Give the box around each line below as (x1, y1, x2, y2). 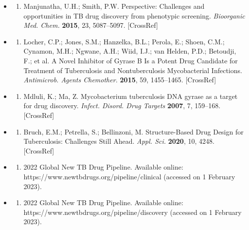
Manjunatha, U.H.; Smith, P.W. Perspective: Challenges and (23, 1, 205, 11)
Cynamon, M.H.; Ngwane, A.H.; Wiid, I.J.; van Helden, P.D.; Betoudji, (23, 46, 236, 56)
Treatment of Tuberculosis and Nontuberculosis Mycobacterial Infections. (23, 65, 242, 75)
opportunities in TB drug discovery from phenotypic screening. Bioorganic (23, 10, 245, 20)
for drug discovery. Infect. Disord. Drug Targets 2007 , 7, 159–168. (23, 100, 221, 111)
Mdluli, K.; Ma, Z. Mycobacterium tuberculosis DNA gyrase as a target (23, 91, 238, 101)
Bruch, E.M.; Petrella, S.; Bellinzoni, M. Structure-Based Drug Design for (23, 126, 244, 136)
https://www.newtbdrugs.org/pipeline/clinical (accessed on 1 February (23, 171, 235, 181)
